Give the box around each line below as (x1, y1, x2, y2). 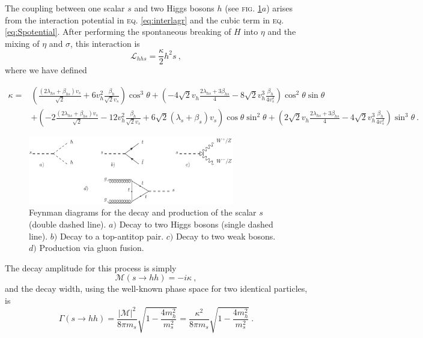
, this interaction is (70, 37, 140, 49)
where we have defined (5, 64, 87, 76)
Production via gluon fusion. (39, 241, 144, 254)
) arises (266, 2, 293, 14)
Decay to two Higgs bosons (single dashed (119, 217, 273, 230)
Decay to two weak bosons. (175, 229, 276, 242)
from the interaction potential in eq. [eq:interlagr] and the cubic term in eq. (5, 13, 284, 26)
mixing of (5, 37, 40, 49)
